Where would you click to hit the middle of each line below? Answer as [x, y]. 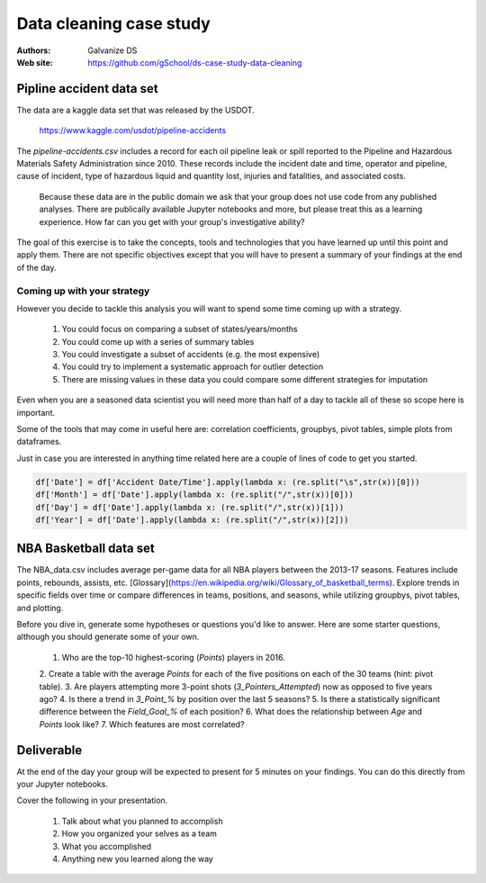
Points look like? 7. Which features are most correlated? [142, 724]
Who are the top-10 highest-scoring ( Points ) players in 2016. [173, 657]
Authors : [34, 50]
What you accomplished [107, 846]
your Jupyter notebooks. [62, 784]
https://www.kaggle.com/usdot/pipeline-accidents [133, 131]
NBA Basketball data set [85, 549]
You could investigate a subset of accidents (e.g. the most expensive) [191, 355]
